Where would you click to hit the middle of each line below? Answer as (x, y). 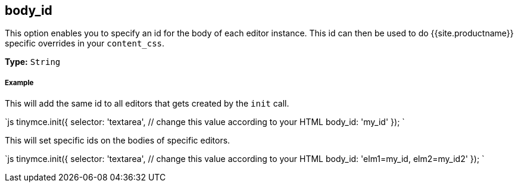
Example (19, 82)
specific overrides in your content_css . (85, 43)
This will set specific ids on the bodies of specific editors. (118, 141)
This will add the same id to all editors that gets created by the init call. (147, 104)
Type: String (33, 62)
